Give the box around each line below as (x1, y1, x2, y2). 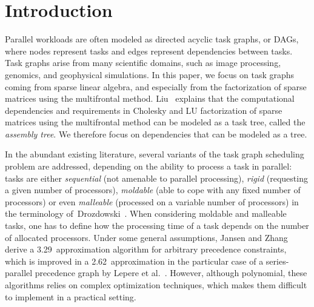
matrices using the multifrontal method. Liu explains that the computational (5, 92, 295, 105)
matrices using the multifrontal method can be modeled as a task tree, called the (5, 116, 306, 128)
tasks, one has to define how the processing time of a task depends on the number (5, 219, 309, 232)
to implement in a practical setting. (5, 290, 136, 303)
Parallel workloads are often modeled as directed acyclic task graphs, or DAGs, (5, 33, 299, 45)
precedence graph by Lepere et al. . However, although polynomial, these (35, 266, 307, 279)
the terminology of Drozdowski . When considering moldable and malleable (5, 207, 287, 220)
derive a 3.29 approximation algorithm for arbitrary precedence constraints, (5, 243, 287, 256)
